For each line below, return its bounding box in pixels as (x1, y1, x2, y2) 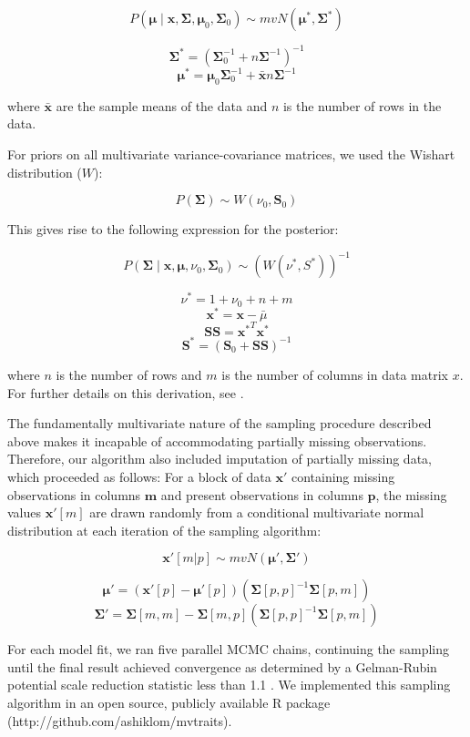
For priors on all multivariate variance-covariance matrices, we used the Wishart (7, 144, 455, 163)
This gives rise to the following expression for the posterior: (7, 220, 339, 239)
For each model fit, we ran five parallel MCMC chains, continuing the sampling (7, 640, 450, 659)
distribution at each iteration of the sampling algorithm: (7, 520, 322, 539)
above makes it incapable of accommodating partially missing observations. (7, 431, 427, 450)
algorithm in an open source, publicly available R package (7, 693, 331, 712)
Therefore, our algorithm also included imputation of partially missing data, (7, 449, 432, 468)
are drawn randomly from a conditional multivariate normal (89, 503, 424, 522)
